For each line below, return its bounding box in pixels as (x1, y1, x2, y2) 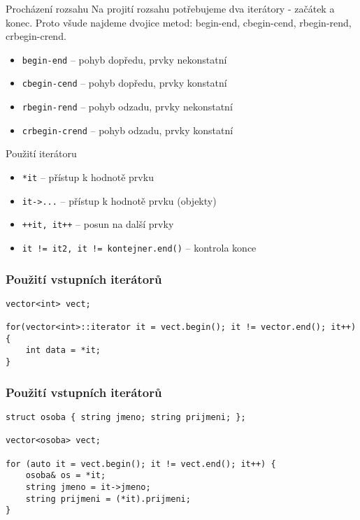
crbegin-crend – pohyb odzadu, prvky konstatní (22, 122, 233, 137)
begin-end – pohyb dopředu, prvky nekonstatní (22, 52, 227, 66)
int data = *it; (25, 345, 101, 356)
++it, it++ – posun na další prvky (22, 217, 174, 231)
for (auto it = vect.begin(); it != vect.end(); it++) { (6, 458, 276, 469)
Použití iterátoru (6, 146, 77, 161)
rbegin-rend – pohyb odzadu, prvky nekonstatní (22, 99, 233, 114)
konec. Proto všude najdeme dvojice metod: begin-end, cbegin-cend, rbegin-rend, (6, 15, 352, 29)
